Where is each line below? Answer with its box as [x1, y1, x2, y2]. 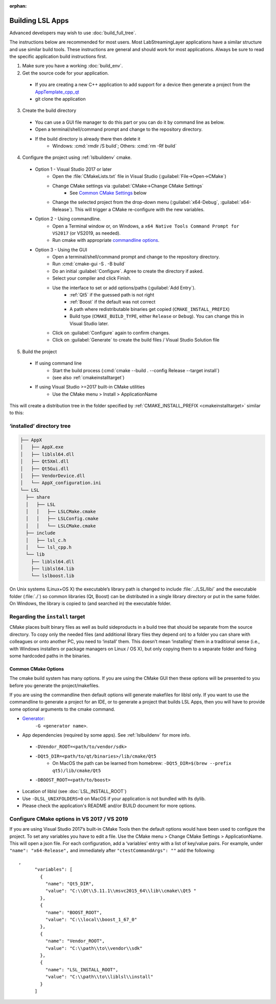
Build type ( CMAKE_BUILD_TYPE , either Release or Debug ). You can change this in [70, 313, 244, 320]
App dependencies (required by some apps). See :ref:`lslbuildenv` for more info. [22, 732, 191, 738]
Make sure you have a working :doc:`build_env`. [22, 63, 123, 69]
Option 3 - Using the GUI [35, 246, 87, 253]
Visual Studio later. [70, 320, 109, 327]
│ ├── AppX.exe [20, 444, 64, 450]
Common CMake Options [9, 666, 64, 672]
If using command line [35, 360, 82, 367]
